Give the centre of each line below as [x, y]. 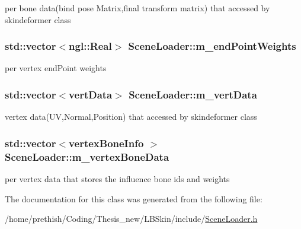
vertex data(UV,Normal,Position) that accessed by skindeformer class [131, 117]
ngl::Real [90, 46]
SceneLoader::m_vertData [193, 94]
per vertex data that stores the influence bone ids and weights [117, 178]
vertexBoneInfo [106, 143]
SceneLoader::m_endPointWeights [212, 46]
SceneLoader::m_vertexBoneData [87, 156]
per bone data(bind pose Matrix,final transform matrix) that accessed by [137, 8]
